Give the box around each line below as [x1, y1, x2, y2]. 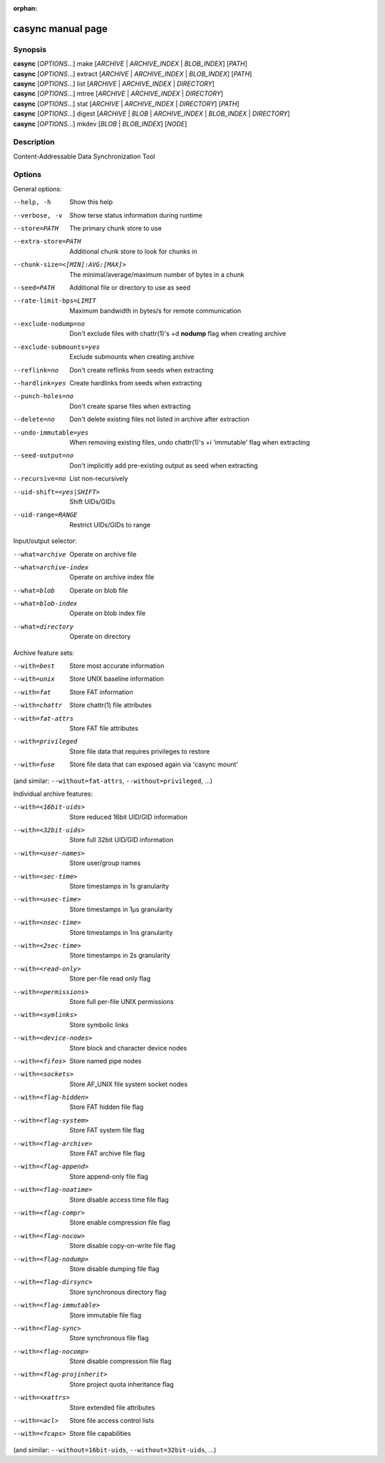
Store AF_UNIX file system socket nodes [69, 1080, 188, 1088]
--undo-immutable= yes [13, 428, 89, 437]
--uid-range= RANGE [13, 511, 78, 519]
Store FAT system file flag [69, 1126, 145, 1135]
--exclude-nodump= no [13, 320, 86, 328]
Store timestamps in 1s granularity [69, 882, 170, 891]
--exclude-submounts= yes [13, 343, 100, 351]
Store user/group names [69, 859, 141, 867]
